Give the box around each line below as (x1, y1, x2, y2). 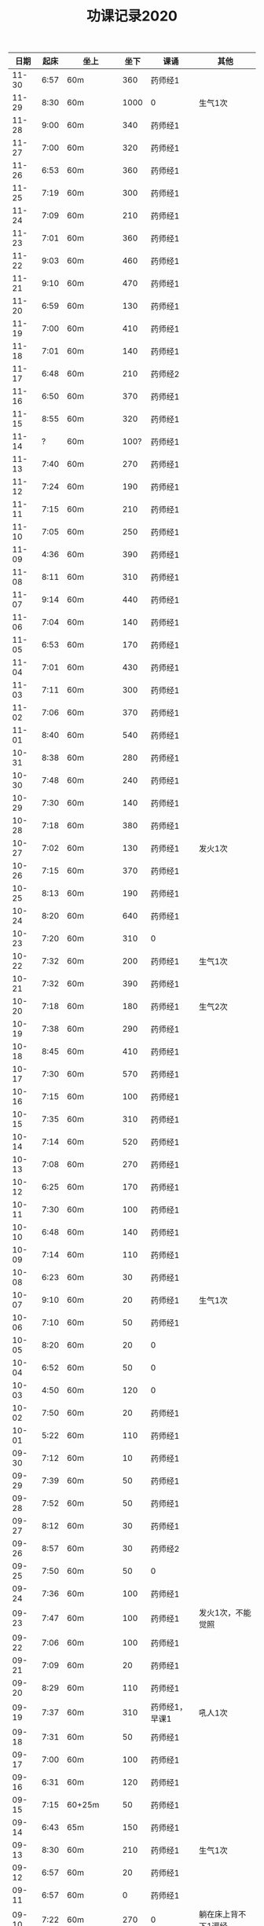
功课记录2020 (86, 7, 178, 25)
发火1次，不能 (199, 1608, 251, 1619)
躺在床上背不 (199, 1909, 247, 1920)
